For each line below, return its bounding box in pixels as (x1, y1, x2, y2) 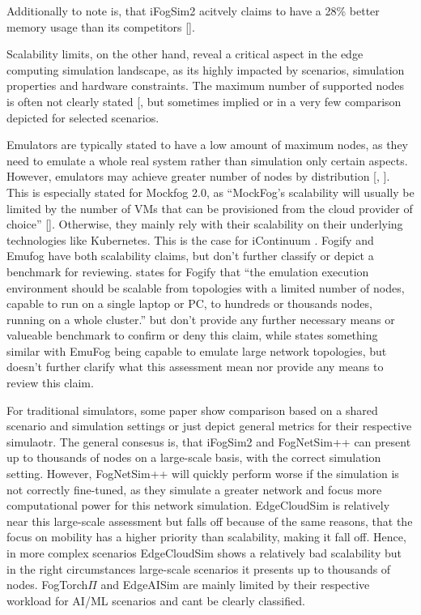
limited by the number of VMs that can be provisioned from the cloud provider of (6, 199, 413, 216)
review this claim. (6, 374, 94, 391)
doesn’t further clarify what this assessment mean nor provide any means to (6, 358, 384, 375)
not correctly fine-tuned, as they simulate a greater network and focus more (6, 480, 382, 498)
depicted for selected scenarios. (6, 109, 159, 126)
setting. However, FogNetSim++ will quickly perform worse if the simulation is (6, 465, 399, 482)
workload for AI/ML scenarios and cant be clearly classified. (6, 592, 305, 609)
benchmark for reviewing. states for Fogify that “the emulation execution (6, 263, 369, 280)
